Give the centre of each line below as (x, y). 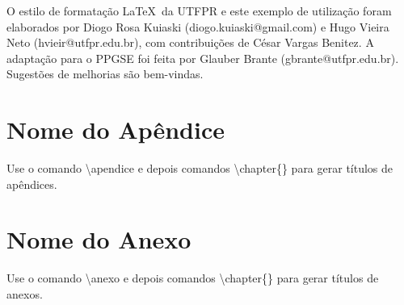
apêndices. (32, 184)
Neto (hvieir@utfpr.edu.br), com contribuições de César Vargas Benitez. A (190, 42)
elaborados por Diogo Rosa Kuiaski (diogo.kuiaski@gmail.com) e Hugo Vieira (198, 26)
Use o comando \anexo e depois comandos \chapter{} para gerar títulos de (193, 278)
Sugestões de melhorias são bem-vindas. (105, 74)
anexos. (25, 294)
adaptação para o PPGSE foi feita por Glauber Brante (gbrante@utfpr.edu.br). (203, 58)
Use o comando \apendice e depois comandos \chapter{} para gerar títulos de (200, 168)
